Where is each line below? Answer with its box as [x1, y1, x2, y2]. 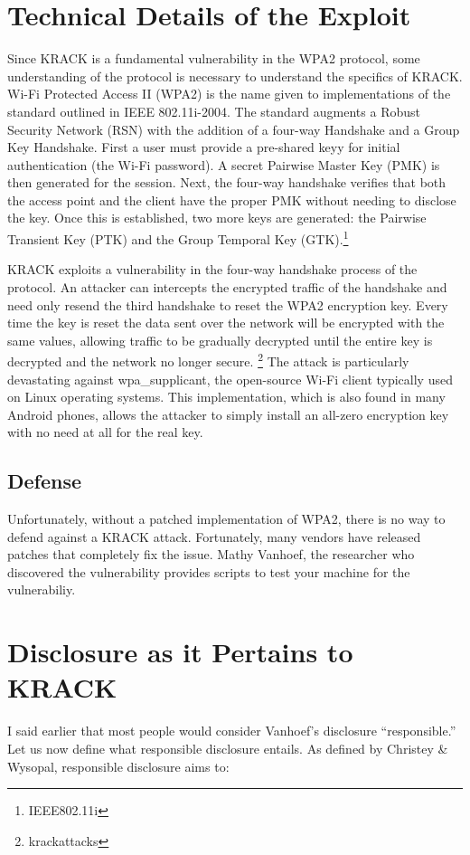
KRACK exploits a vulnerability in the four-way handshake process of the [7, 260, 418, 279]
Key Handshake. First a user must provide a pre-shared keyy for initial [7, 138, 400, 157]
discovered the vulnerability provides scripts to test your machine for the [7, 562, 410, 581]
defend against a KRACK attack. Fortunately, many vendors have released [7, 527, 421, 546]
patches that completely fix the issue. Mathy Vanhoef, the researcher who [7, 545, 415, 564]
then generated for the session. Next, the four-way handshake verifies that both [7, 173, 446, 192]
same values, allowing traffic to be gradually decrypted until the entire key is [7, 330, 433, 349]
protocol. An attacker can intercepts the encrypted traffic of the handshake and [7, 277, 447, 296]
